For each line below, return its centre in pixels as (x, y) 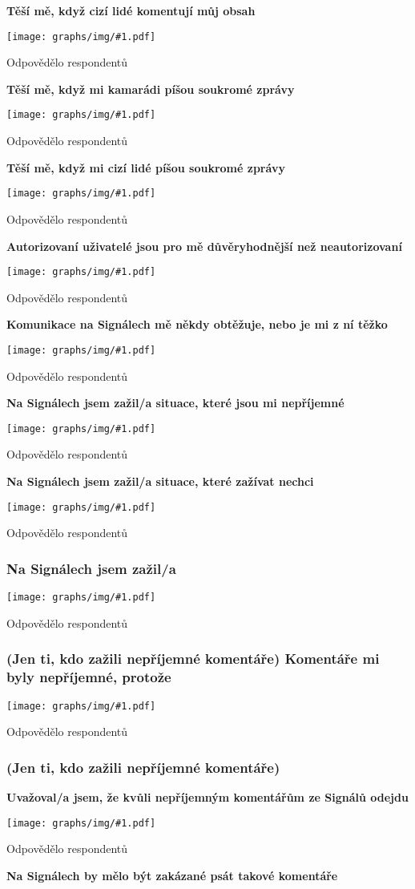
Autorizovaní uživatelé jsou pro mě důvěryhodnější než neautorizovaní (204, 246)
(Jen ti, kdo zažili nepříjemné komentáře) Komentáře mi (193, 659)
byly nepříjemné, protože (89, 677)
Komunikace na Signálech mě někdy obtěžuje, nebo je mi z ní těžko (197, 324)
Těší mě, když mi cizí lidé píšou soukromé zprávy (146, 167)
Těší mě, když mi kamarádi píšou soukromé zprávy (151, 89)
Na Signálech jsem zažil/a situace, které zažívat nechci (160, 481)
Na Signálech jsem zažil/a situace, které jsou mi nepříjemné (175, 403)
